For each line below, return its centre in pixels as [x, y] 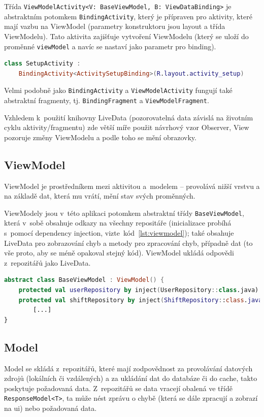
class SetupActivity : [42, 64]
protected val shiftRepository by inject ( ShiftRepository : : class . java [140, 300]
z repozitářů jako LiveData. [47, 262]
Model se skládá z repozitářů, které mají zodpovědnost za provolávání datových [128, 368]
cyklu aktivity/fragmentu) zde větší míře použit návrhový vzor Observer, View [127, 127]
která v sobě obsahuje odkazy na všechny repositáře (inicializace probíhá [118, 223]
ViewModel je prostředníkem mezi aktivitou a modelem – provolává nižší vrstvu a [132, 186]
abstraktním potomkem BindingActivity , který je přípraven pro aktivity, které [128, 16]
